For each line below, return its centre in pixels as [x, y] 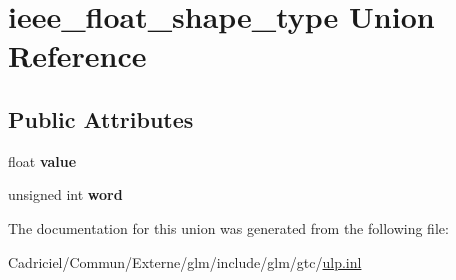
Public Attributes [101, 118]
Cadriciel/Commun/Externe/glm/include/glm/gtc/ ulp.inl [185, 261]
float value [42, 160]
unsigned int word [65, 194]
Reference [77, 55]
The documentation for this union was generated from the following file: [228, 227]
